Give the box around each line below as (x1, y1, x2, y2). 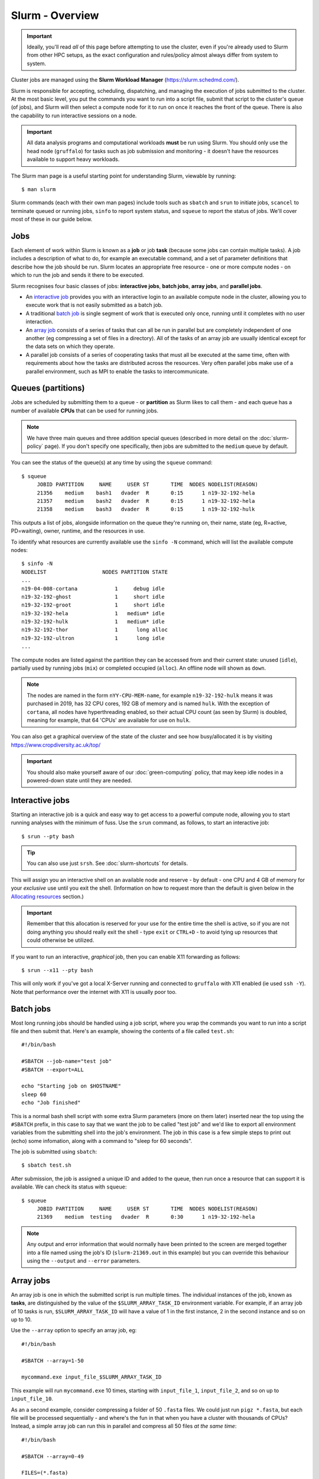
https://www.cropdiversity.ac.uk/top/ (11, 741, 101, 748)
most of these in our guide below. (11, 216, 93, 223)
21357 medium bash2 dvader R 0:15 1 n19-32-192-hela (37, 498, 255, 504)
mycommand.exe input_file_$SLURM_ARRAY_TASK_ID (21, 1374, 162, 1381)
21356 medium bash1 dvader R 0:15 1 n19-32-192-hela (37, 489, 255, 496)
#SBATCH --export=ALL (21, 1066, 84, 1073)
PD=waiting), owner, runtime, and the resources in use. (11, 527, 145, 535)
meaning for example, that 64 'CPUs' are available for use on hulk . (27, 716, 191, 724)
